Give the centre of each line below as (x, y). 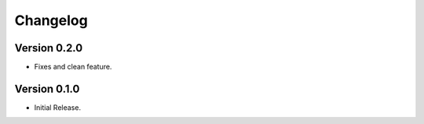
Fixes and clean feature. (73, 67)
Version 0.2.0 (49, 48)
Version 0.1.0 (47, 89)
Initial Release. (58, 107)
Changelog (51, 20)
